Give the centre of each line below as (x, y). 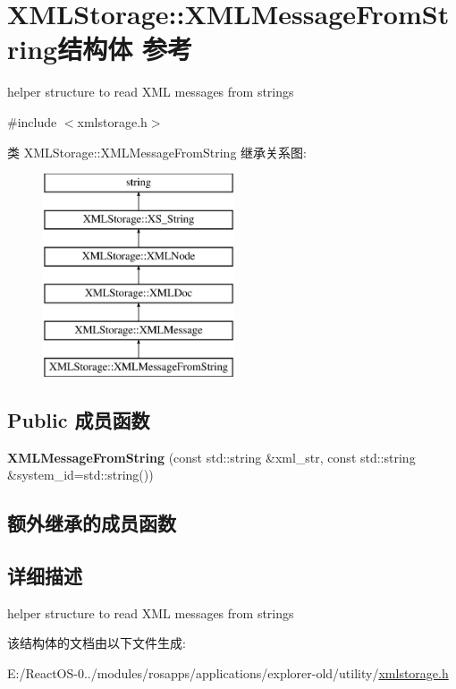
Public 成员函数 (79, 419)
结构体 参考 (125, 49)
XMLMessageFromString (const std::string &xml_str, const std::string (211, 457)
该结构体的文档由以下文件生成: (97, 643)
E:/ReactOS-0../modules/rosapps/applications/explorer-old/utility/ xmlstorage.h (228, 673)
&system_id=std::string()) (80, 475)
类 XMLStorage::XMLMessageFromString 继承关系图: (157, 152)
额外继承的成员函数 (92, 523)
